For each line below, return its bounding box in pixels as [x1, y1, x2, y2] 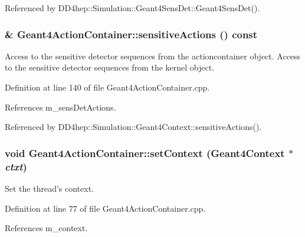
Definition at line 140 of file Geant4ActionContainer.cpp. [5, 81, 210, 93]
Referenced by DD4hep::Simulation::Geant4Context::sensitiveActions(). [5, 121, 262, 133]
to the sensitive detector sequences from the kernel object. [5, 61, 215, 74]
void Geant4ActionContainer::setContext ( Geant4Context [5, 145, 285, 160]
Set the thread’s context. [5, 182, 94, 194]
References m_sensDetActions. [5, 101, 116, 113]
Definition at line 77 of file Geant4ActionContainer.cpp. [5, 202, 206, 214]
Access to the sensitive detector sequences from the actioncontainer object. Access [5, 49, 301, 62]
